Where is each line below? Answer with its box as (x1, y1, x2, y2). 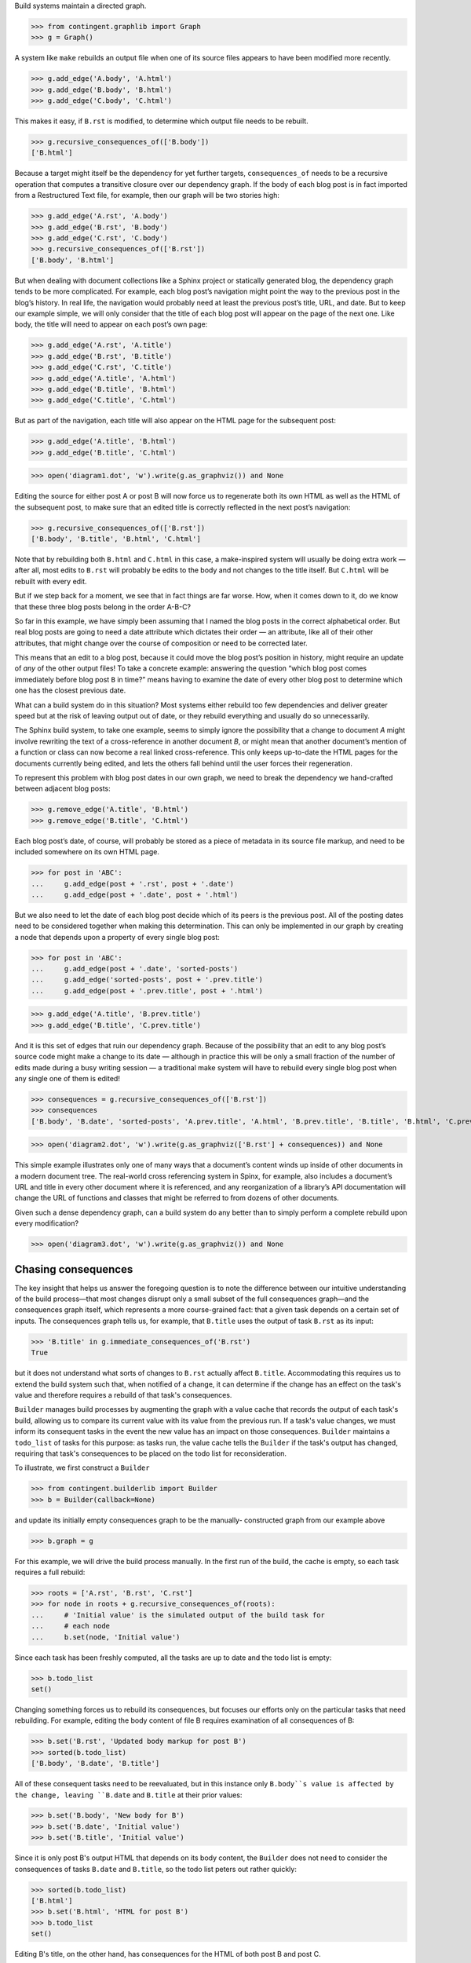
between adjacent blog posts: (14, 784, 111, 793)
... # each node (31, 1621, 110, 1631)
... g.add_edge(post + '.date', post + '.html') (31, 890, 239, 899)
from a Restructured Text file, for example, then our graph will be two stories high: (14, 191, 280, 200)
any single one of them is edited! (14, 1073, 121, 1083)
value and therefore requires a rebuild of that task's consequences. (14, 1391, 232, 1400)
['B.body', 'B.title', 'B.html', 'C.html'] (31, 534, 202, 543)
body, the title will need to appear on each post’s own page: (14, 320, 208, 329)
